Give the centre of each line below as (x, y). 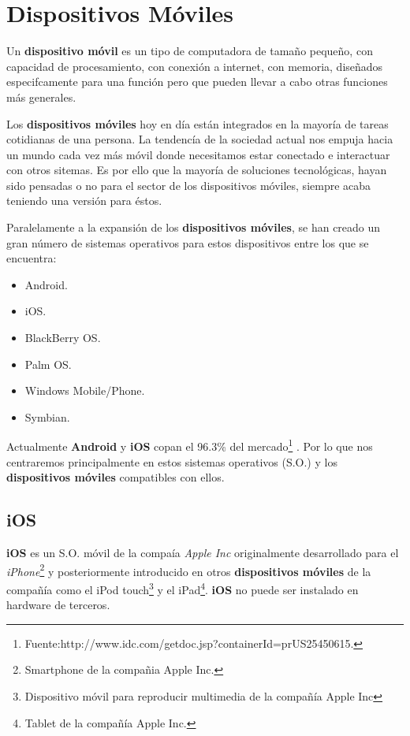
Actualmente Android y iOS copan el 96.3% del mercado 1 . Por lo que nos (190, 445)
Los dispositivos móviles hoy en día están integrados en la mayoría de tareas (198, 123)
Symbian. (47, 416)
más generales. (41, 97)
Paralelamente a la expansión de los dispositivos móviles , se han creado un (194, 227)
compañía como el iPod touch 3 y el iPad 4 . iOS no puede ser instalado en (183, 588)
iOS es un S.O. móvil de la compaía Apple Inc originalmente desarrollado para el (203, 553)
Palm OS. (48, 364)
